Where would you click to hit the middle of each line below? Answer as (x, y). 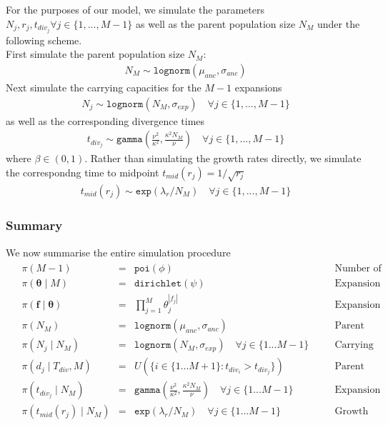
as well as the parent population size (216, 23)
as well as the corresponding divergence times (105, 120)
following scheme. (44, 40)
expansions (258, 87)
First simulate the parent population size (95, 54)
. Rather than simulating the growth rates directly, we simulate (223, 158)
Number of (358, 269)
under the (338, 23)
